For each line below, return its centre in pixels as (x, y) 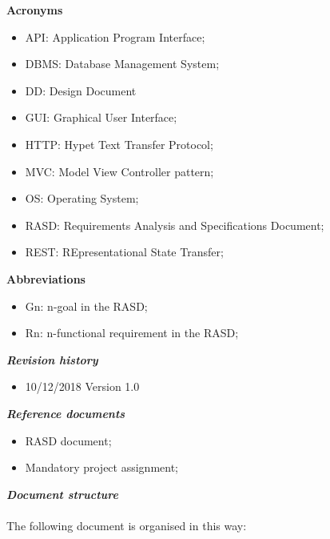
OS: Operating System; (82, 198)
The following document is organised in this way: (127, 525)
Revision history (52, 359)
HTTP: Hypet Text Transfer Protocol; (119, 144)
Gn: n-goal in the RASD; (86, 306)
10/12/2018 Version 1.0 (82, 386)
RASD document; (68, 440)
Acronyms (35, 10)
